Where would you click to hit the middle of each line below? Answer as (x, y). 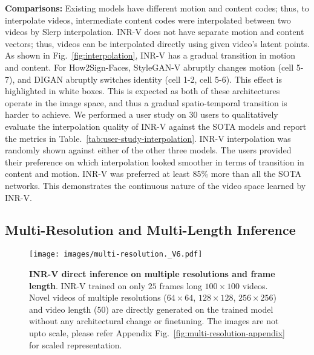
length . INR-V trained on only (87, 285)
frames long (181, 285)
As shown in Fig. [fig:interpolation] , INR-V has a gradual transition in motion (150, 55)
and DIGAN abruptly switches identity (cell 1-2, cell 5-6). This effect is (149, 79)
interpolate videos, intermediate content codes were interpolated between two (148, 20)
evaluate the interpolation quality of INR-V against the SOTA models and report (156, 126)
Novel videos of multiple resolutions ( (98, 297)
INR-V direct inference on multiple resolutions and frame (152, 273)
